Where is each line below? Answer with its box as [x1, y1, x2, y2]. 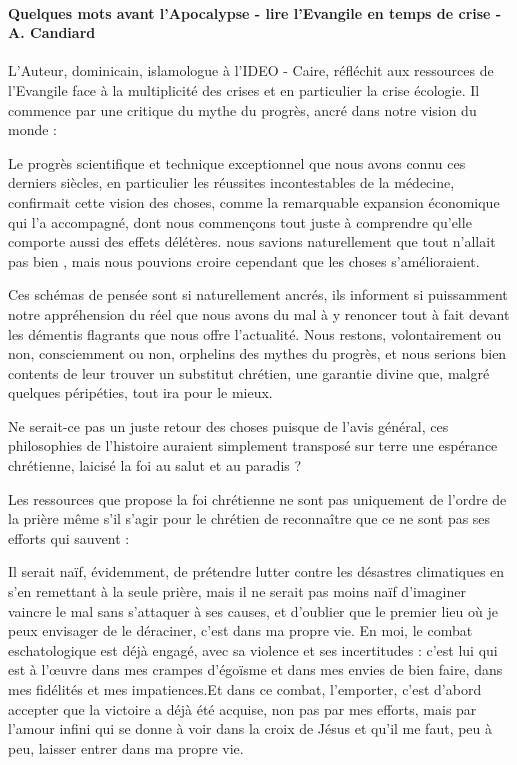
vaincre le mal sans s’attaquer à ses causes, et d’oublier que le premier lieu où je [8, 600, 498, 621]
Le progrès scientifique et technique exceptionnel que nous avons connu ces [8, 152, 466, 173]
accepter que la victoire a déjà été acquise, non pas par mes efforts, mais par [8, 698, 477, 719]
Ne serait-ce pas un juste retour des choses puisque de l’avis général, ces [8, 415, 449, 436]
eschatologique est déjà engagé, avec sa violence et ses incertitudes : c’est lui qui [8, 639, 498, 660]
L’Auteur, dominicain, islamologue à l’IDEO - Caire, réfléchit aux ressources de [8, 60, 494, 81]
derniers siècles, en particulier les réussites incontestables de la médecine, [8, 172, 455, 193]
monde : [8, 119, 57, 140]
